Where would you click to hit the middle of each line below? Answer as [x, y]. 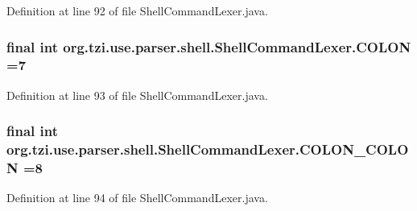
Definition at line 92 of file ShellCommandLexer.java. [137, 10]
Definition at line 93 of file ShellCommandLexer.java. [137, 95]
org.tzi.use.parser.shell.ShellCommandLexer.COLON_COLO [208, 149]
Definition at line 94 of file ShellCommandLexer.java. [137, 198]
